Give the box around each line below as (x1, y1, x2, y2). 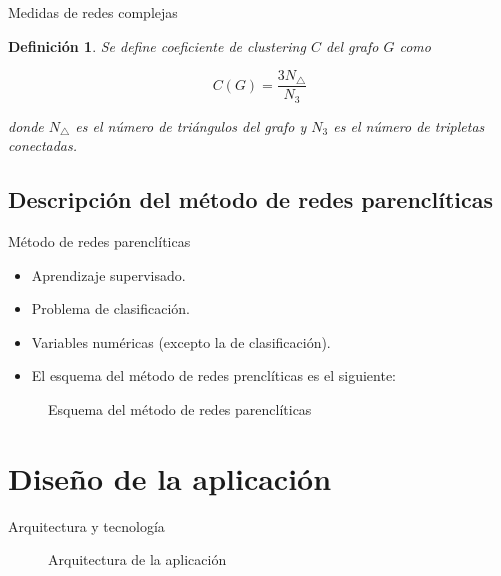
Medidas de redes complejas (8, 2, 178, 22)
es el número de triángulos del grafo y (75, 115, 307, 136)
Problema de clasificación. (31, 298, 190, 319)
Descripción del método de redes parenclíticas (8, 184, 494, 215)
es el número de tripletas (333, 115, 485, 136)
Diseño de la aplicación (8, 457, 332, 498)
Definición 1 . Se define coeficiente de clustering (8, 35, 306, 56)
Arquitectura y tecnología (8, 515, 165, 536)
